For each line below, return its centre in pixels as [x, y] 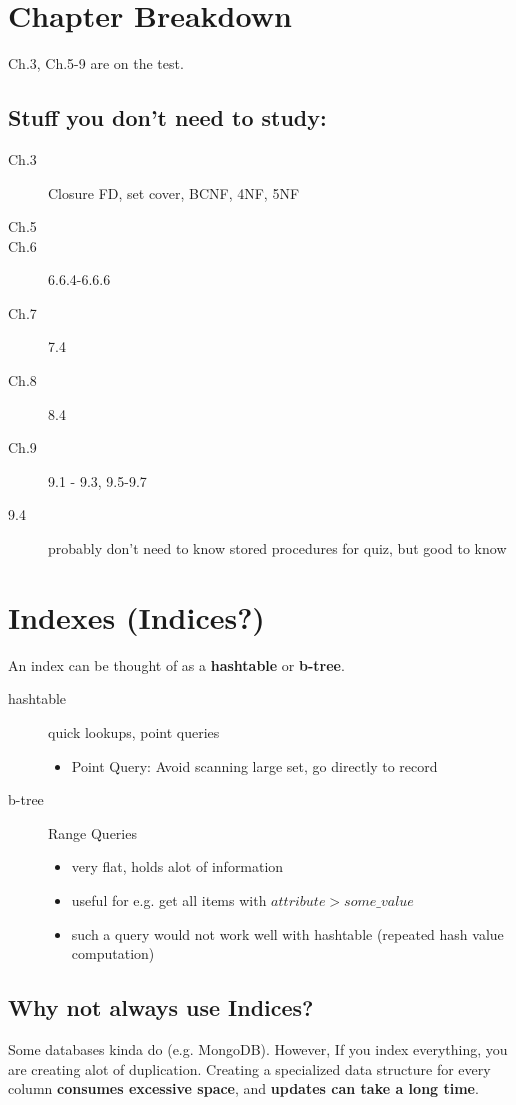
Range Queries [92, 832]
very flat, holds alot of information [177, 866]
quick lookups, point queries [134, 731]
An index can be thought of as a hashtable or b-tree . [176, 664]
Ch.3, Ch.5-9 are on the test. [96, 63]
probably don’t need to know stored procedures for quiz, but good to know [277, 548]
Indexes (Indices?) [136, 616]
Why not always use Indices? [161, 1007]
